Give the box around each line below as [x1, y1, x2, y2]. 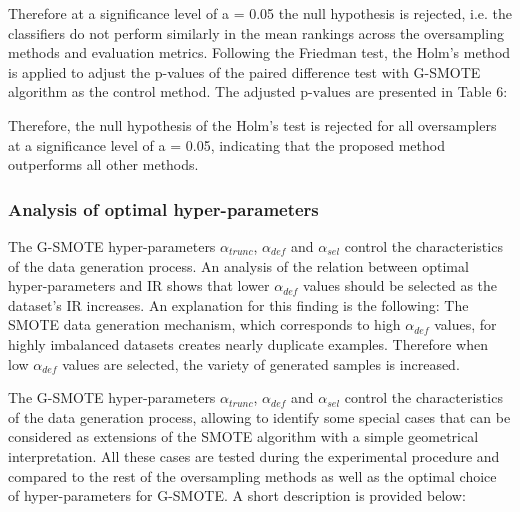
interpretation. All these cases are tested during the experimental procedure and [8, 445, 500, 466]
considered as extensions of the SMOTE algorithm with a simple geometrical [8, 426, 479, 447]
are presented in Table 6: [355, 81, 508, 102]
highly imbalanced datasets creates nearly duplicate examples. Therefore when [8, 333, 488, 354]
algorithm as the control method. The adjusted [8, 81, 296, 102]
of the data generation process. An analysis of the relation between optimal [8, 255, 469, 276]
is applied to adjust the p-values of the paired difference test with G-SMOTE [8, 61, 481, 82]
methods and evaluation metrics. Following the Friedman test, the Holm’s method [8, 42, 511, 63]
